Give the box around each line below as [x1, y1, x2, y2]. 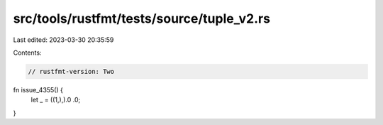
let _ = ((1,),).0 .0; [30, 96, 81, 104]
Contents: [13, 48, 42, 57]
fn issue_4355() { [13, 85, 64, 94]
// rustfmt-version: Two [28, 67, 115, 75]
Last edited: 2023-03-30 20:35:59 [13, 36, 114, 44]
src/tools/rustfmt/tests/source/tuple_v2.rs [13, 11, 271, 26]
